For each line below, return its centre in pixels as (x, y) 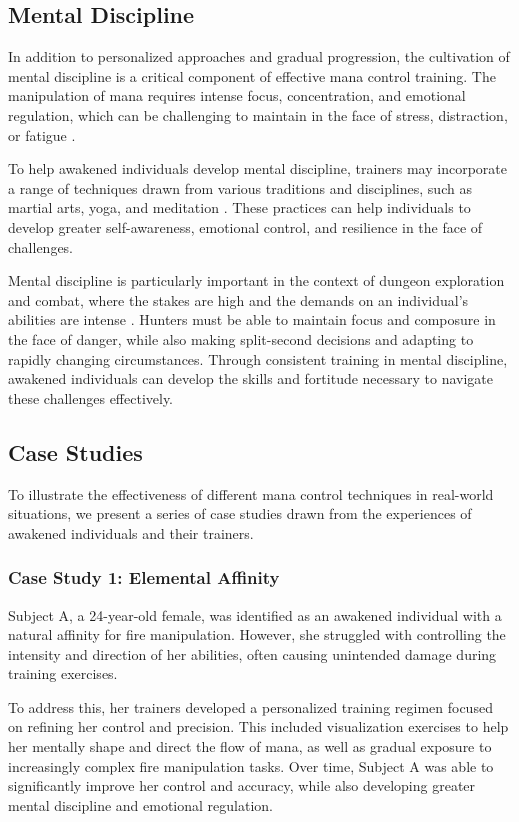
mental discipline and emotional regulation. (140, 804)
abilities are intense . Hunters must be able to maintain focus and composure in (252, 319)
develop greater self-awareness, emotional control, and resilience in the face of (245, 226)
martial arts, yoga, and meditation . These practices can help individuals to (239, 207)
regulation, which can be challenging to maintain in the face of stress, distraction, (258, 114)
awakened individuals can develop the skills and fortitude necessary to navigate (251, 378)
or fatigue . (42, 134)
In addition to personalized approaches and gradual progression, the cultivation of (259, 56)
